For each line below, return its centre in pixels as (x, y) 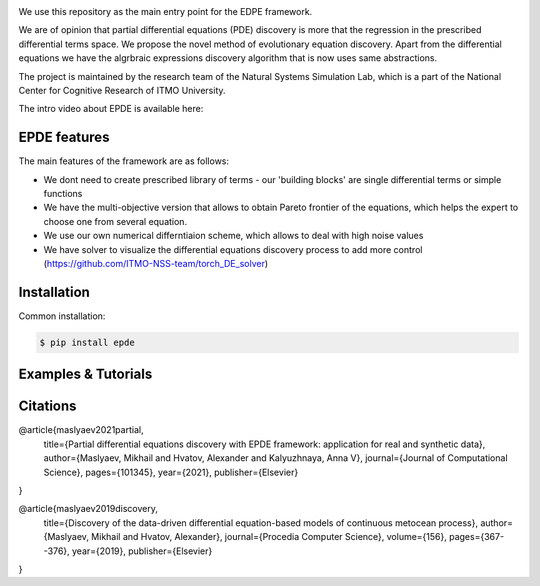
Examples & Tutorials (85, 374)
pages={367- (476, 537)
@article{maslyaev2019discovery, (88, 509)
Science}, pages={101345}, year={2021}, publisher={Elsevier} (171, 472)
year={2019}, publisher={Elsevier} (142, 551)
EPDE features (64, 137)
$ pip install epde (87, 342)
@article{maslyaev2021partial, (81, 430)
